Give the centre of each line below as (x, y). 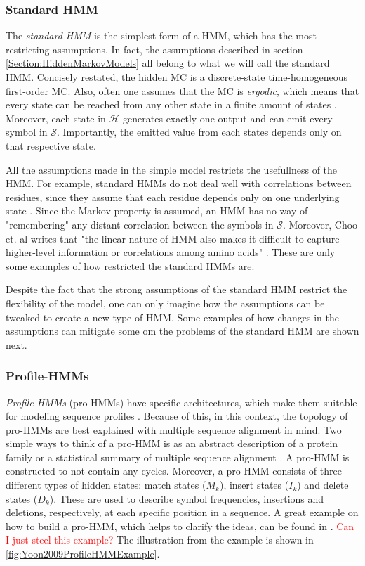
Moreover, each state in (56, 118)
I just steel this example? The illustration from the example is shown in (160, 540)
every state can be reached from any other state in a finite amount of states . (171, 104)
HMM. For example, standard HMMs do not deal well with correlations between (179, 183)
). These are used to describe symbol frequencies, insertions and (187, 498)
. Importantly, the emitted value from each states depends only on (199, 132)
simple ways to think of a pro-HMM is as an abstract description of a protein (172, 443)
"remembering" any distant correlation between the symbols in (140, 224)
